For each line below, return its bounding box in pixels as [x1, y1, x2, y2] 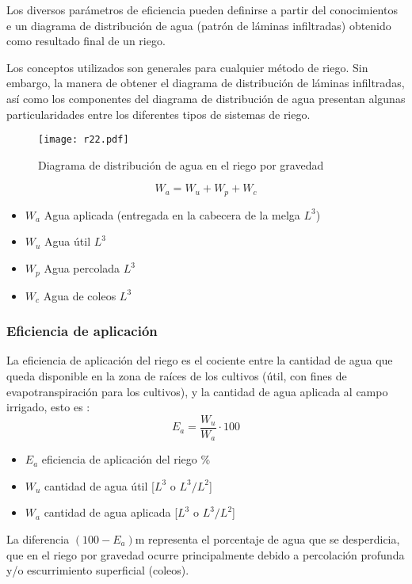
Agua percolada [44, 260, 120, 277]
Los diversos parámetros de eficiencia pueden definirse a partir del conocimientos [6, 2, 398, 17]
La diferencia [6, 530, 70, 547]
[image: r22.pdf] [38, 134, 129, 146]
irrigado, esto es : [6, 399, 90, 415]
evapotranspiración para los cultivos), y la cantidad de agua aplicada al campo [6, 383, 388, 399]
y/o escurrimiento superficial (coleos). [6, 562, 189, 578]
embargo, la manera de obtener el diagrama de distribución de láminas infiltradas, [6, 74, 405, 91]
